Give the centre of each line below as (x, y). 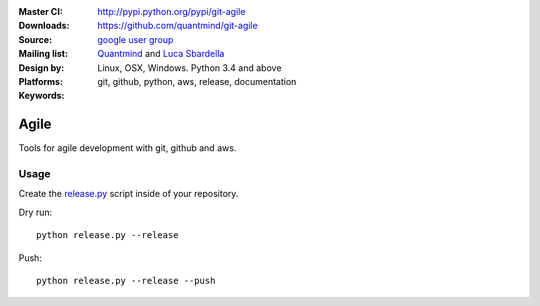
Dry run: (35, 212)
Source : (35, 39)
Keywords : (41, 96)
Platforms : (41, 81)
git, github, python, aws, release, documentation (197, 81)
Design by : (41, 67)
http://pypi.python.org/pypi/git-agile (171, 11)
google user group (135, 39)
